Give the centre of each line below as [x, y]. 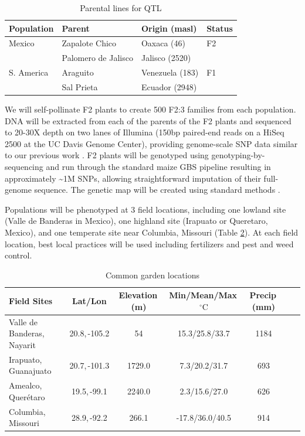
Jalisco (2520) [166, 58]
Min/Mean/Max [203, 295]
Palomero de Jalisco [97, 58]
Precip [263, 295]
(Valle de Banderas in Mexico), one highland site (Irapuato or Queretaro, [136, 221]
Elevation [138, 295]
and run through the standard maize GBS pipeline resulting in [158, 167]
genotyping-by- [238, 155]
